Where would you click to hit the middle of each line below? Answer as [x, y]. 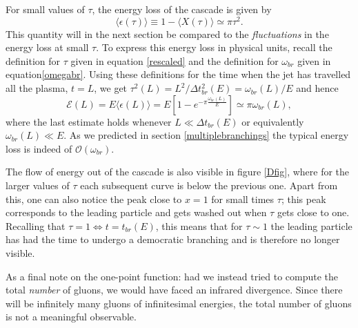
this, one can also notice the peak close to [94, 199]
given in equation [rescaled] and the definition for [175, 60]
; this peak [304, 199]
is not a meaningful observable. [71, 317]
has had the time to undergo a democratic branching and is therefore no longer [173, 239]
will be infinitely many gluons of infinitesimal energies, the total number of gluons [179, 303]
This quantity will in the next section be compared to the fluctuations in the [167, 33]
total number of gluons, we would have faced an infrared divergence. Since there [174, 290]
